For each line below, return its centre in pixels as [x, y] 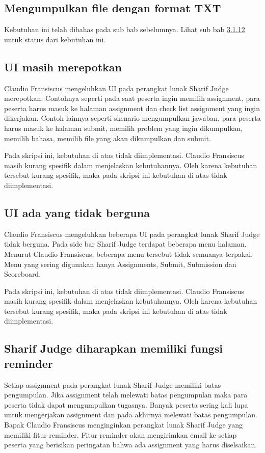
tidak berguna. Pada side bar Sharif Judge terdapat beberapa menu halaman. [125, 244]
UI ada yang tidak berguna [77, 212]
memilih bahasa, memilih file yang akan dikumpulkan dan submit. [108, 138]
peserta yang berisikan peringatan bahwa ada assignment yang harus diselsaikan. [131, 445]
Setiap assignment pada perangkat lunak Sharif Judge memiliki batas [113, 384]
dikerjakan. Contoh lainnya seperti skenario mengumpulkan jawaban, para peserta [132, 118]
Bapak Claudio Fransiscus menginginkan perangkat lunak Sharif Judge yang [124, 425]
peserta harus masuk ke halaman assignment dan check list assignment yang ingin [132, 108]
